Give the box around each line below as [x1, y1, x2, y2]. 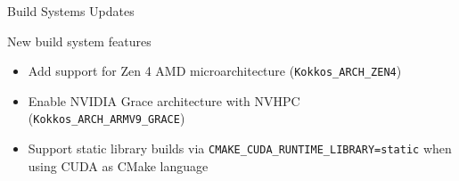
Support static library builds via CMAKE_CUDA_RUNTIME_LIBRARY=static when [28, 139, 452, 158]
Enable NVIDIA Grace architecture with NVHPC [28, 91, 300, 110]
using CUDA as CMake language [28, 156, 209, 175]
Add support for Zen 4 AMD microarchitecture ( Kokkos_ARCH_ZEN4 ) [28, 62, 402, 80]
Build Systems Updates [7, 2, 135, 20]
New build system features [7, 31, 152, 50]
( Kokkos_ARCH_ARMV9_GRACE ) [28, 109, 185, 128]
